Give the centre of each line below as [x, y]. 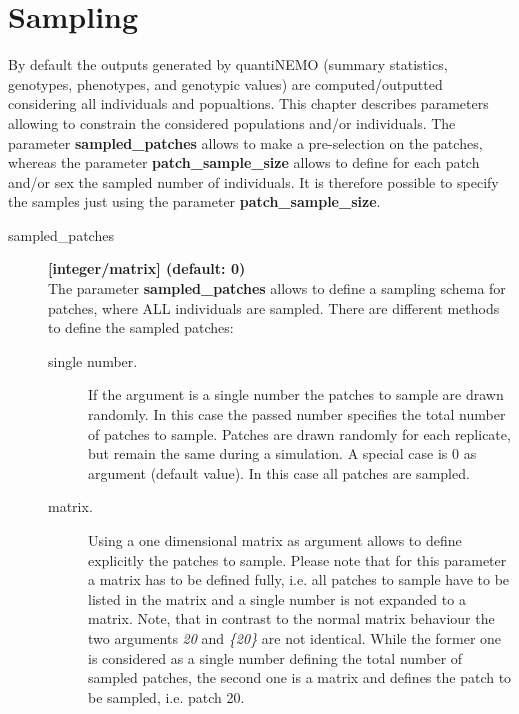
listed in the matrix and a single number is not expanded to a [277, 598]
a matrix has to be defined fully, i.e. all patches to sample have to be [299, 579]
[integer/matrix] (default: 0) [147, 268]
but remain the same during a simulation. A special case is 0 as [282, 453]
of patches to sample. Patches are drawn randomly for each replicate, [299, 433]
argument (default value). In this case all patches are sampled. [279, 472]
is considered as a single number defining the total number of [275, 657]
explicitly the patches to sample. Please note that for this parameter [297, 559]
